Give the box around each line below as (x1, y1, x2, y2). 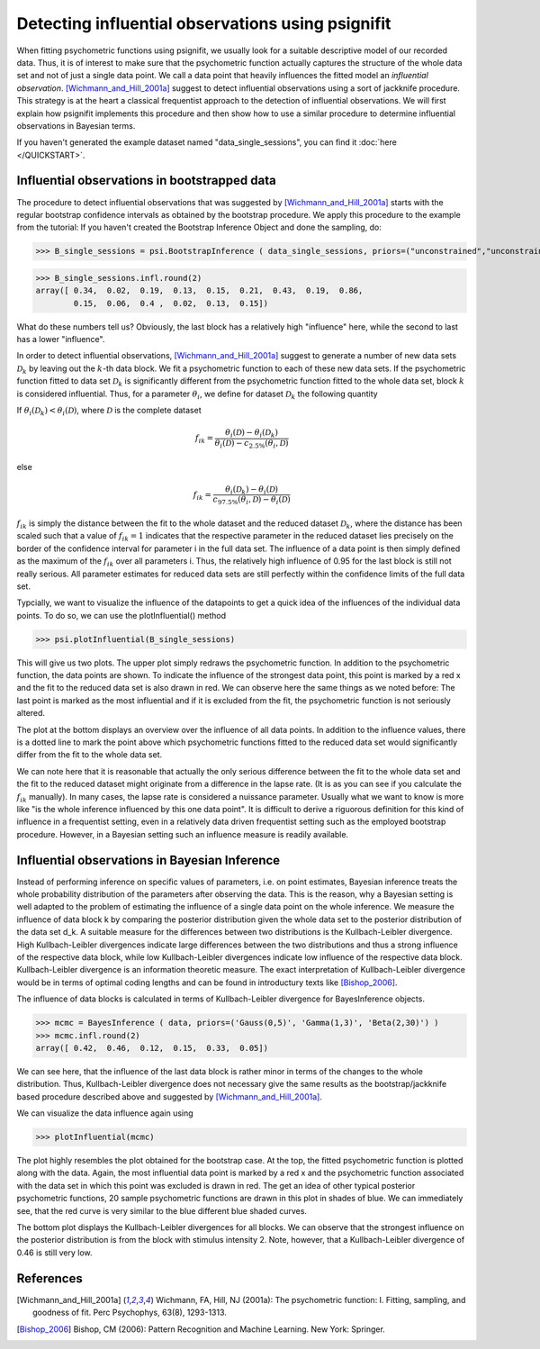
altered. (16, 708, 45, 719)
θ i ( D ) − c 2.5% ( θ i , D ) (214, 438, 289, 450)
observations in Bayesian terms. (16, 120, 136, 131)
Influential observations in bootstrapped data (16, 173, 276, 188)
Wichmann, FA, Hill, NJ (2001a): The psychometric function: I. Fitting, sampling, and (156, 1294, 466, 1305)
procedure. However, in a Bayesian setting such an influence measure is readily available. (16, 828, 349, 839)
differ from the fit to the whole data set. (16, 749, 163, 760)
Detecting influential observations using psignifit (16, 14, 391, 33)
